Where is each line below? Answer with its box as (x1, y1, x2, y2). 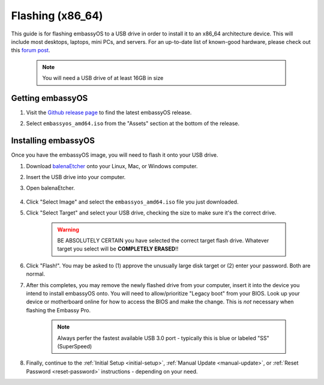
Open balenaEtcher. (26, 184, 75, 192)
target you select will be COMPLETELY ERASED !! (57, 245, 179, 252)
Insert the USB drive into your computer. (26, 174, 126, 181)
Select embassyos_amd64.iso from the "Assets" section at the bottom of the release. (26, 120, 240, 127)
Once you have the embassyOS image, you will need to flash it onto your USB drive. (11, 151, 218, 159)
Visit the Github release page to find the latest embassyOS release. (26, 109, 192, 117)
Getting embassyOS (11, 93, 88, 103)
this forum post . (11, 47, 50, 54)
